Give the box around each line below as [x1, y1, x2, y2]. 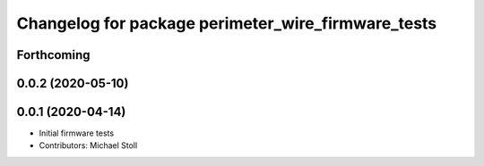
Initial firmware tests [39, 128, 115, 138]
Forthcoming [16, 47, 91, 62]
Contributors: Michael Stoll [39, 140, 138, 151]
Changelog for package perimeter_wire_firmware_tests [16, 13, 437, 33]
